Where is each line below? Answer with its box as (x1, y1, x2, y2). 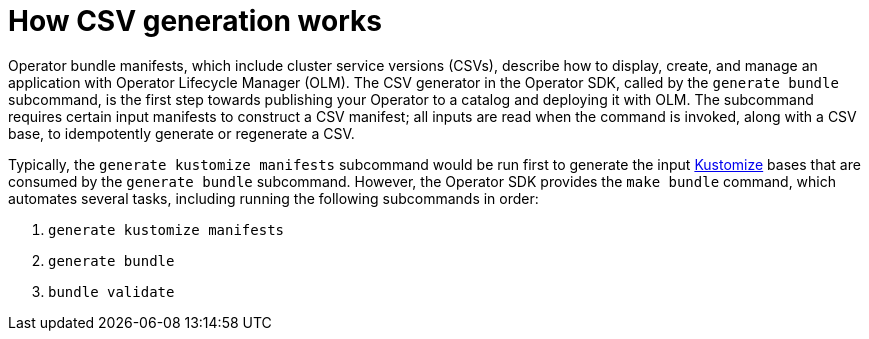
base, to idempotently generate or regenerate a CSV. (8, 124, 355, 142)
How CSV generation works (8, 4, 382, 38)
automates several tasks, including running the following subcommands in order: (8, 189, 539, 207)
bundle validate (48, 283, 175, 300)
